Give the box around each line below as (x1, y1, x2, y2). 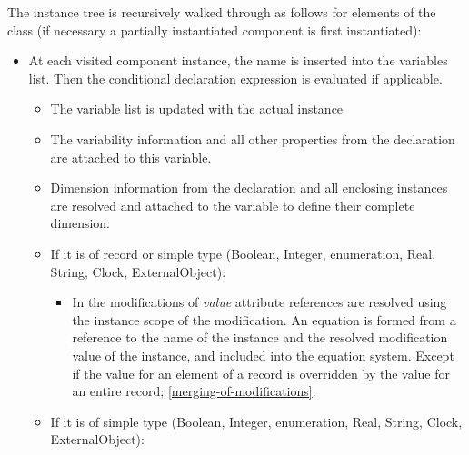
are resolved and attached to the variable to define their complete (50, 195, 415, 214)
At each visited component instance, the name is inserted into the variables (28, 51, 448, 70)
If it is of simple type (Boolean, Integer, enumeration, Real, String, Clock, (50, 411, 463, 430)
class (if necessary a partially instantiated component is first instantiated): (7, 20, 422, 39)
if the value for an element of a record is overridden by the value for (72, 363, 451, 382)
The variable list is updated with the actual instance (50, 99, 344, 118)
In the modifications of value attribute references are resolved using (72, 292, 447, 312)
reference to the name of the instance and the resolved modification (72, 328, 448, 347)
